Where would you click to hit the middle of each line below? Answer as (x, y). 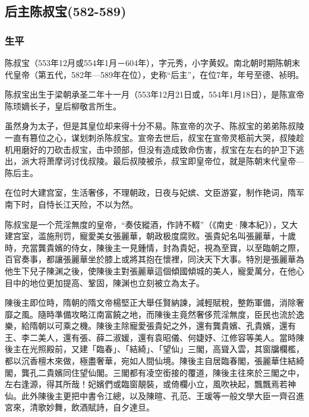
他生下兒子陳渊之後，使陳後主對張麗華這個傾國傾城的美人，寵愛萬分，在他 (150, 270)
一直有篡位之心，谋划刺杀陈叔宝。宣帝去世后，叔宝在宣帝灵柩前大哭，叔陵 (150, 137)
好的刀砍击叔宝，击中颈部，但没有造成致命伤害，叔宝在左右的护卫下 (163, 149)
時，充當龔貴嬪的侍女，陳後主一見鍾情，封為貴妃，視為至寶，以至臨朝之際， (154, 247)
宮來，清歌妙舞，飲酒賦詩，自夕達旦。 (80, 407)
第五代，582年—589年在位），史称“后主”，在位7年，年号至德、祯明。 (171, 74)
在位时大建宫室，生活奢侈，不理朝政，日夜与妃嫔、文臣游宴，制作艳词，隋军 (154, 192)
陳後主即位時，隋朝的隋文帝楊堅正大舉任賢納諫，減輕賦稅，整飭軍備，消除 (150, 302)
